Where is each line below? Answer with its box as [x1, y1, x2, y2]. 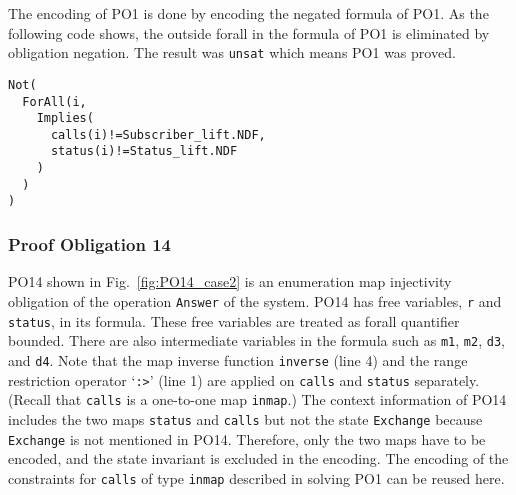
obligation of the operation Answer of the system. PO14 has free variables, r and [8, 290, 502, 311]
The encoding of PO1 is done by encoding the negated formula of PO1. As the [8, 3, 489, 23]
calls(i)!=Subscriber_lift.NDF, [50, 127, 266, 142]
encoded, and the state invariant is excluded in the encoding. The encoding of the [8, 448, 509, 469]
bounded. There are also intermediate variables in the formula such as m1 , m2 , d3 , [8, 330, 505, 351]
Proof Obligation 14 [8, 232, 172, 257]
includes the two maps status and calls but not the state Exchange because [8, 408, 483, 429]
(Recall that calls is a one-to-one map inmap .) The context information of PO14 [8, 389, 507, 410]
